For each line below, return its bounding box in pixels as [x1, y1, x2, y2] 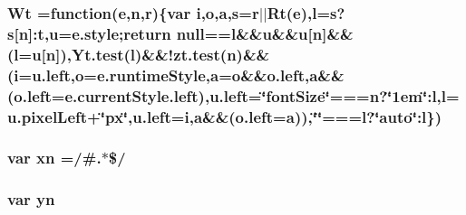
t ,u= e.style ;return [37, 22, 171, 44]
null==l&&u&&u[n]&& [176, 22, 354, 44]
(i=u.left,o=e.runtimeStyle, [7, 63, 211, 86]
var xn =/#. [7, 146, 102, 169]
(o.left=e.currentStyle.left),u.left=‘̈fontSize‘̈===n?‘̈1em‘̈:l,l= [7, 84, 460, 107]
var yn [7, 188, 55, 210]
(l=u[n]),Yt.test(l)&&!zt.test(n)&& [7, 42, 270, 65]
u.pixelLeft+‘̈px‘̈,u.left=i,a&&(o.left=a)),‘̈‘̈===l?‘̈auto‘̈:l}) [7, 105, 442, 127]
